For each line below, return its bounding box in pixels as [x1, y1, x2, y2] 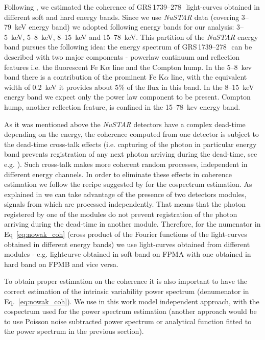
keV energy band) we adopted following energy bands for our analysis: [14, 21, 234, 32]
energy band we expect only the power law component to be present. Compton [4, 91, 251, 102]
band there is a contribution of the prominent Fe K [4, 71, 164, 82]
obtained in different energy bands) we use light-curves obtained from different [4, 238, 250, 249]
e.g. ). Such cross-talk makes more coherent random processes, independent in [4, 158, 248, 169]
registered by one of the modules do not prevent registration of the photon [4, 208, 237, 219]
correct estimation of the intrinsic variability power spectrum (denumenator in [4, 286, 249, 297]
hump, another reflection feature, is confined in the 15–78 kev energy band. [4, 101, 240, 112]
